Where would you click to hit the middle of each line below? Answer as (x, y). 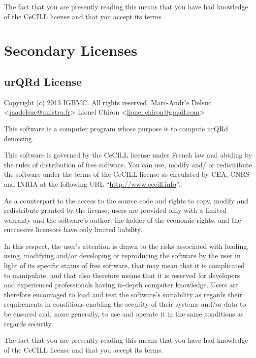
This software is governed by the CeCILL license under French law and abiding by (128, 155)
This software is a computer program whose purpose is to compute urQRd (116, 128)
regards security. (29, 323)
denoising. (19, 138)
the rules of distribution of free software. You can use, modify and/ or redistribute (128, 164)
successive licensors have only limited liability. (73, 229)
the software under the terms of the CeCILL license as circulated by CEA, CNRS (127, 174)
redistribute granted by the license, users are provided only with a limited (115, 210)
